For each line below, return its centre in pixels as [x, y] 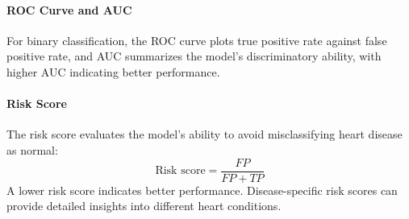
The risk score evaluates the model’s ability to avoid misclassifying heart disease [204, 134]
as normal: [32, 149]
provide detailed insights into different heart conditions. [144, 206]
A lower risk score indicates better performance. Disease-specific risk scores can [202, 190]
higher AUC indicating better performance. [113, 71]
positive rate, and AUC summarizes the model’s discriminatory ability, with [194, 56]
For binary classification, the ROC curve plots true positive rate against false [197, 40]
